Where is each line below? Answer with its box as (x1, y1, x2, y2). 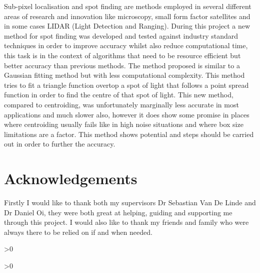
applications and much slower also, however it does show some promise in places (4, 109, 249, 119)
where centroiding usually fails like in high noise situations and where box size (4, 119, 243, 129)
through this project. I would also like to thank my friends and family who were (4, 217, 249, 227)
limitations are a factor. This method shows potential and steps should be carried (4, 128, 254, 139)
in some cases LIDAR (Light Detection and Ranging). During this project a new (4, 21, 250, 31)
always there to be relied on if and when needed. (4, 226, 152, 237)
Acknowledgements (4, 168, 137, 189)
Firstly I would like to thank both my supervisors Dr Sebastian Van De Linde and (4, 197, 256, 208)
